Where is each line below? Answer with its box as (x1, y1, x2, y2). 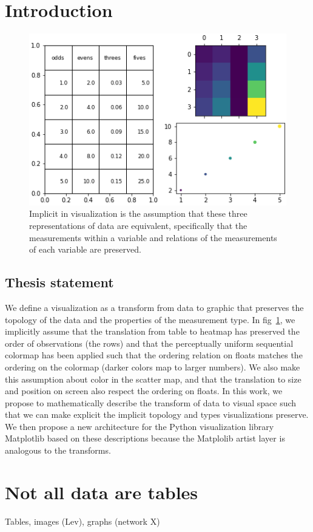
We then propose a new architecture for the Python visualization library (5, 420, 274, 432)
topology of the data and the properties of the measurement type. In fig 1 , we (5, 313, 295, 326)
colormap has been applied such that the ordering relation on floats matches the (5, 349, 303, 361)
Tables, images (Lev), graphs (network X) (5, 514, 160, 527)
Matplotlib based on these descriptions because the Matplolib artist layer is (5, 432, 285, 445)
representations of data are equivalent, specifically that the (29, 219, 247, 231)
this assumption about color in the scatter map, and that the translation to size (5, 372, 301, 385)
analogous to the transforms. (5, 444, 111, 457)
